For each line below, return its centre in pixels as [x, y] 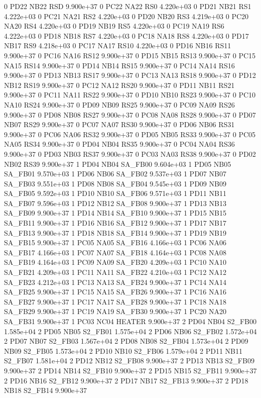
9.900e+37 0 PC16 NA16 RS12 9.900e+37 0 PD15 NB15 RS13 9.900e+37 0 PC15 [130, 55]
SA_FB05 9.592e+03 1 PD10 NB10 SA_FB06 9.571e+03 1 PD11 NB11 [115, 193]
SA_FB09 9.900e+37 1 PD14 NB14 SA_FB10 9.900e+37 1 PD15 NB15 [115, 213]
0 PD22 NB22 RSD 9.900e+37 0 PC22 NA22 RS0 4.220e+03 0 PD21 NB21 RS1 [128, 6]
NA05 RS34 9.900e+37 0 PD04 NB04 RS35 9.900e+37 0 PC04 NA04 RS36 [119, 144]
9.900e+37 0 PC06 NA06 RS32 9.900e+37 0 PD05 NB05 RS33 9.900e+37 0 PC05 [130, 134]
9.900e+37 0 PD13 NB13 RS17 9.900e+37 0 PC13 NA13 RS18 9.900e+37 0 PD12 [130, 75]
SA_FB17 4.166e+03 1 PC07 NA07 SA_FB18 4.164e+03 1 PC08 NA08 [115, 252]
